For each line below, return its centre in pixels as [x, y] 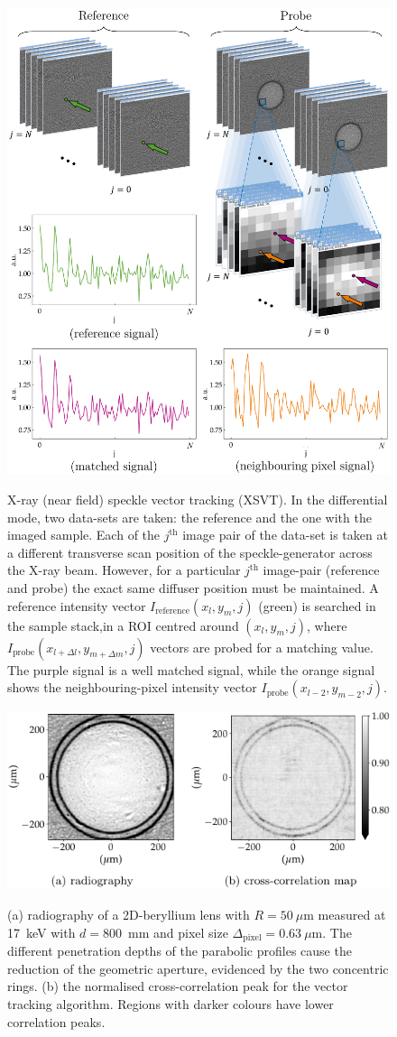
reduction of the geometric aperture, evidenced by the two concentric [198, 968]
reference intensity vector [77, 605]
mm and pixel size [178, 932]
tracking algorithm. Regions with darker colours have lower [171, 1003]
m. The [332, 932]
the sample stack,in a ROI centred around [123, 625]
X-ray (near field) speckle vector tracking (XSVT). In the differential [198, 500]
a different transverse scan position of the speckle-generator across [190, 552]
